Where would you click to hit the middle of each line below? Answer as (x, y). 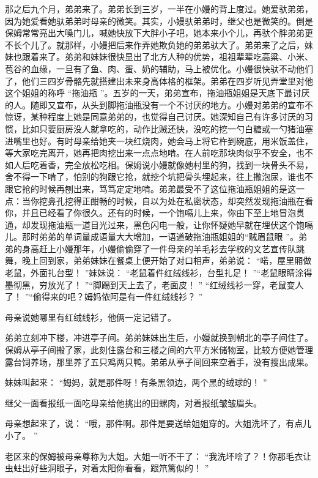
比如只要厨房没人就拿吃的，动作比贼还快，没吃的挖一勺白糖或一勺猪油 (163, 128)
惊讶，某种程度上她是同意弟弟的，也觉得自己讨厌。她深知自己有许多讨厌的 (155, 117)
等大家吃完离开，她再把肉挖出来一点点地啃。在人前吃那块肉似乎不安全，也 (155, 153)
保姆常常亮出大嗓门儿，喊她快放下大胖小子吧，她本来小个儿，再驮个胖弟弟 (155, 33)
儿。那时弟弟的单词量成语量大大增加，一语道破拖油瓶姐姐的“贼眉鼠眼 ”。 (152, 237)
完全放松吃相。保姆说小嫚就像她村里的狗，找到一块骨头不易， (189, 164)
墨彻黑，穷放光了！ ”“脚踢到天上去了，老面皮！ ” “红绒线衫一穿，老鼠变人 (154, 284)
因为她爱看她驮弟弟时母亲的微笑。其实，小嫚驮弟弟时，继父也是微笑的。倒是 (159, 21)
